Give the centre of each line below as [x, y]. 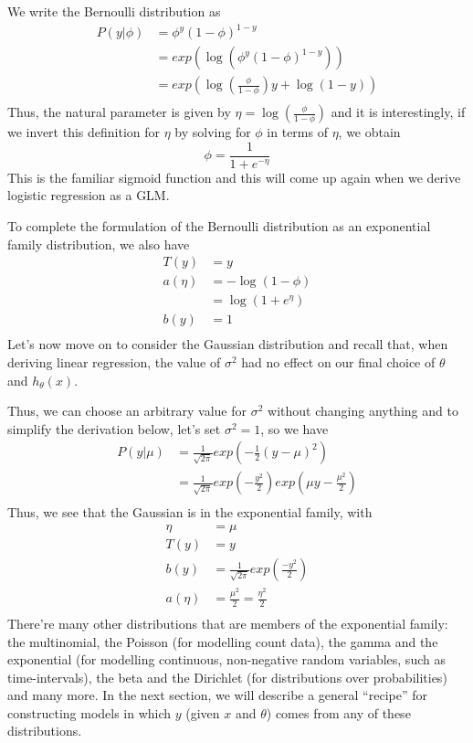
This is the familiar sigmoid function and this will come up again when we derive [234, 177]
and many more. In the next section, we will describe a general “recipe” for [217, 695]
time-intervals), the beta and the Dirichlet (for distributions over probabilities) [227, 677]
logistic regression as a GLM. [89, 195]
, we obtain [369, 132]
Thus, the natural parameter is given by [119, 112]
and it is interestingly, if [398, 112]
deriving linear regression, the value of [114, 362]
